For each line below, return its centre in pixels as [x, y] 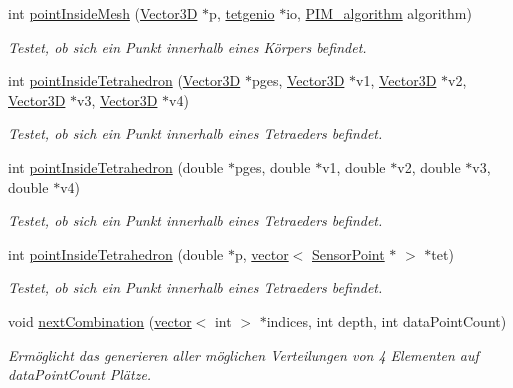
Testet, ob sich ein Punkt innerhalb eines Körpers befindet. [187, 46]
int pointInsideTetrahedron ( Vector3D [124, 80]
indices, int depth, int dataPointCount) [386, 320]
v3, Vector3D [117, 99]
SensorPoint [348, 253]
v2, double [429, 166]
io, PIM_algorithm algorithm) [379, 13]
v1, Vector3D [396, 80]
